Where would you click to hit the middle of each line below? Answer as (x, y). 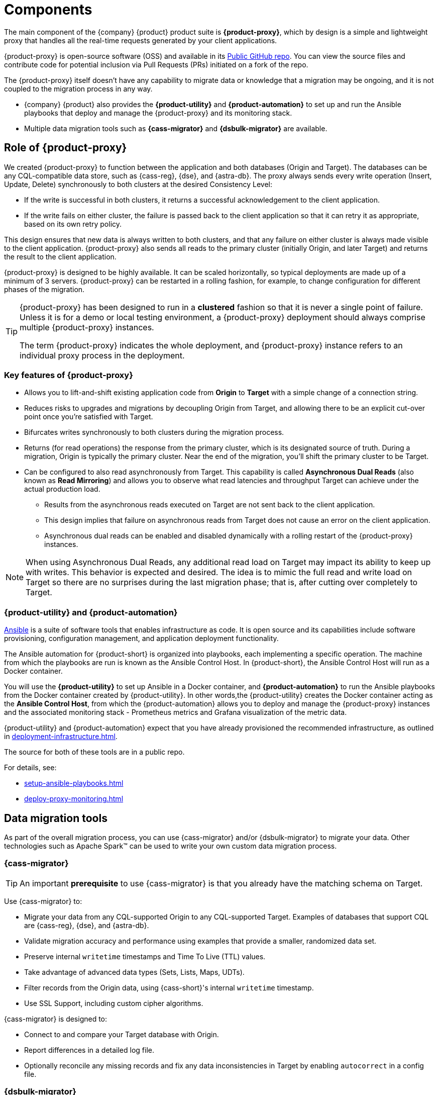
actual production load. (62, 489)
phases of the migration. (44, 289)
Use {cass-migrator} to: (43, 901)
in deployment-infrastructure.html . (61, 737)
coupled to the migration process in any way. (78, 88)
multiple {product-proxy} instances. (87, 327)
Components (48, 10)
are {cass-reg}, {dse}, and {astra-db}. (87, 925)
